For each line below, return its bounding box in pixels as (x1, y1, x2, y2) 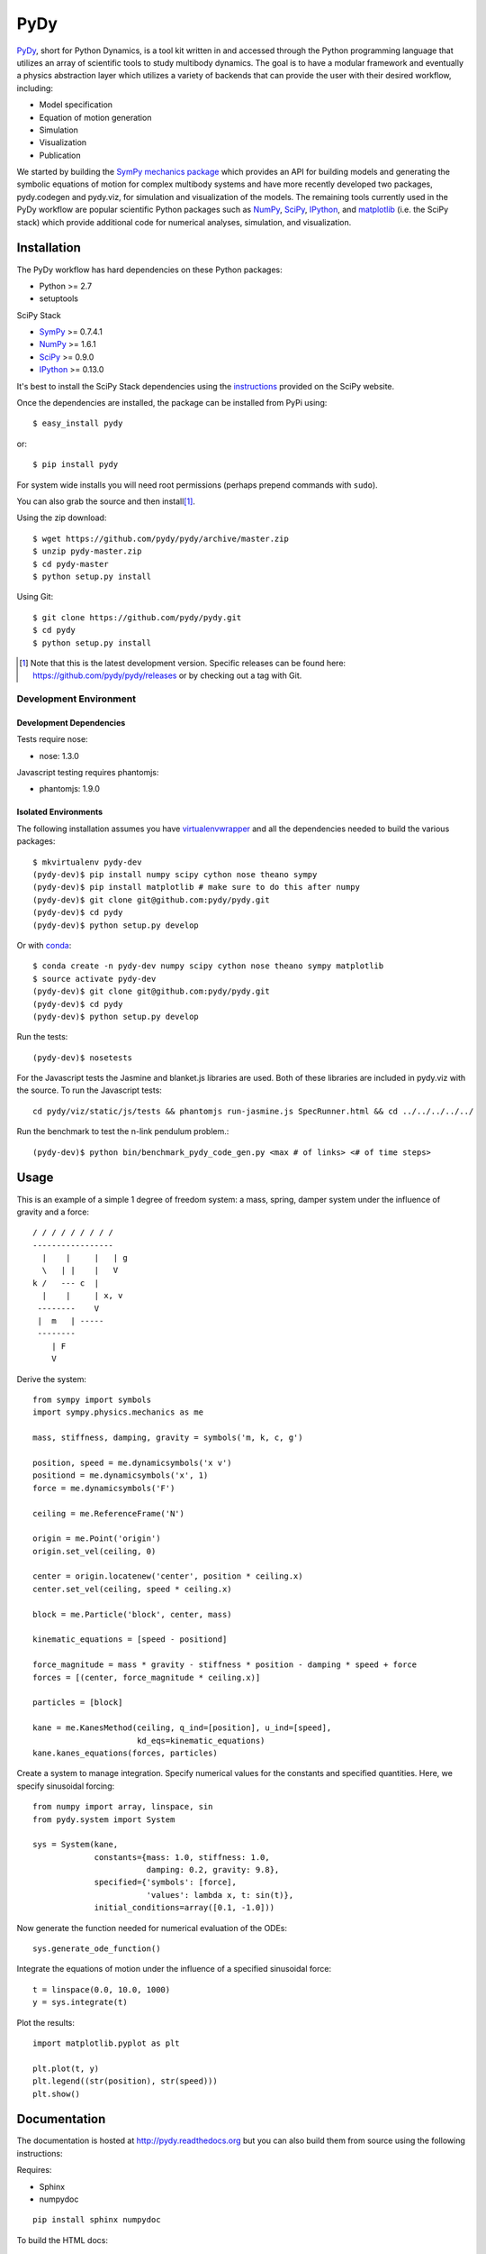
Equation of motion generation (39, 112, 152, 123)
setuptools (39, 293, 78, 304)
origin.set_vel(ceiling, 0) (32, 1546, 157, 1556)
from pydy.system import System (32, 1814, 175, 1825)
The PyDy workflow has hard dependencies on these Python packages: (16, 264, 283, 275)
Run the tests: (16, 1031, 68, 1042)
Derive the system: (16, 1373, 87, 1384)
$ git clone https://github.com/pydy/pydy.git (32, 612, 242, 622)
